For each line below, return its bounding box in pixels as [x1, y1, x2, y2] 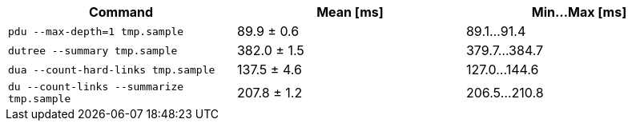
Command [88, 4, 154, 20]
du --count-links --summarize [8, 81, 184, 93]
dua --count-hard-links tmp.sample [8, 63, 215, 76]
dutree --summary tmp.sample [8, 44, 178, 57]
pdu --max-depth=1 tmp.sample [8, 25, 184, 38]
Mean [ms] [316, 4, 384, 20]
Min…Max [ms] [531, 4, 627, 20]
